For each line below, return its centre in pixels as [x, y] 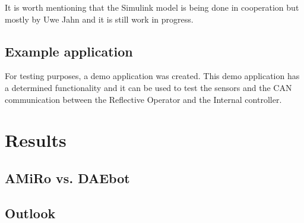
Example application [69, 51]
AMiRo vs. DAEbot [67, 178]
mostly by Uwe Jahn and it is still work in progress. [99, 19]
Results [36, 140]
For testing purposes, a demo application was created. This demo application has [152, 76]
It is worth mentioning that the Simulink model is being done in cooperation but [152, 7]
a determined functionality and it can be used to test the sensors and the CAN [148, 87]
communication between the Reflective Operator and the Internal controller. [143, 99]
